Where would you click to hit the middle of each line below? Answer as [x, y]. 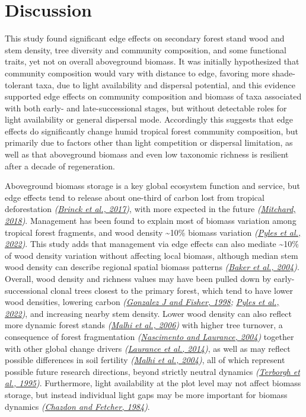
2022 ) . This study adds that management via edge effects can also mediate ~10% [152, 244]
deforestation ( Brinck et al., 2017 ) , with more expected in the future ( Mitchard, [150, 209]
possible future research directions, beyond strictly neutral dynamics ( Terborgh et [152, 371]
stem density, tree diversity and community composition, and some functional [146, 49]
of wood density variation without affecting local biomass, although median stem [152, 255]
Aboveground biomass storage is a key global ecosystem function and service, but [153, 186]
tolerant [19, 84]
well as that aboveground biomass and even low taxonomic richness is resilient [147, 154]
